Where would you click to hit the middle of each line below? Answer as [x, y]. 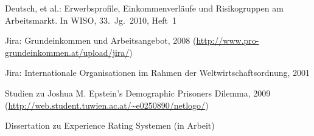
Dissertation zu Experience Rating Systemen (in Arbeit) [110, 125]
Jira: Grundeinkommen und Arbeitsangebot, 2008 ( [101, 40]
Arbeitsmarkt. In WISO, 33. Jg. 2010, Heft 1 [91, 20]
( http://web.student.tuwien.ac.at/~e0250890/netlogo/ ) [107, 105]
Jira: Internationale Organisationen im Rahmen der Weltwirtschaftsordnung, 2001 [158, 73]
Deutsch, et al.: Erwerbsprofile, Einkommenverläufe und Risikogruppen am [144, 8]
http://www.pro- [228, 40]
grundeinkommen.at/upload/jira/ [67, 52]
